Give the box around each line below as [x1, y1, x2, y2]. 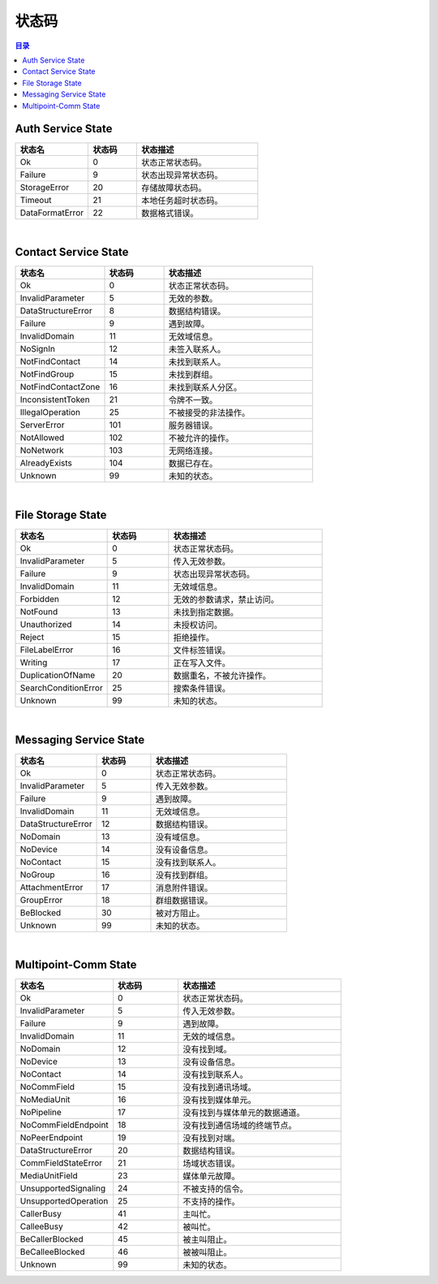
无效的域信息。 [182, 1031, 240, 1043]
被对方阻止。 [155, 908, 205, 919]
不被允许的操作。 [168, 433, 234, 444]
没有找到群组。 [155, 870, 213, 881]
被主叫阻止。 [182, 1234, 232, 1246]
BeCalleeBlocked [19, 1247, 85, 1258]
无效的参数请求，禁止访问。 [173, 594, 280, 605]
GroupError [19, 894, 63, 906]
